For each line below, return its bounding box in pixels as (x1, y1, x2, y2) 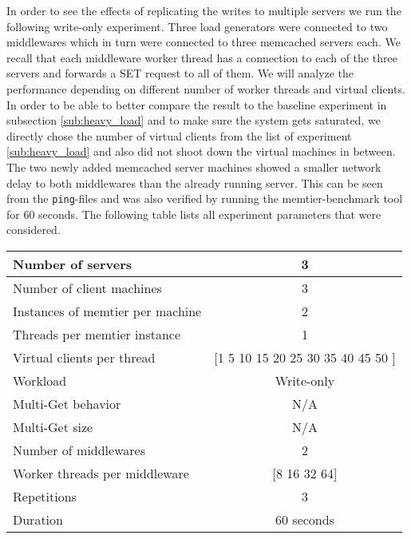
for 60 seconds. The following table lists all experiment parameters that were (6, 205, 381, 222)
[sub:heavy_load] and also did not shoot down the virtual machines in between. (6, 143, 396, 160)
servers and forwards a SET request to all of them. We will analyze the (6, 65, 354, 81)
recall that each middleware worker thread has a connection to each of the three (6, 49, 397, 65)
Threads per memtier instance (13, 324, 181, 343)
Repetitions (13, 486, 77, 505)
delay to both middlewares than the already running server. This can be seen (6, 174, 383, 191)
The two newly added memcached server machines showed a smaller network (6, 158, 381, 175)
